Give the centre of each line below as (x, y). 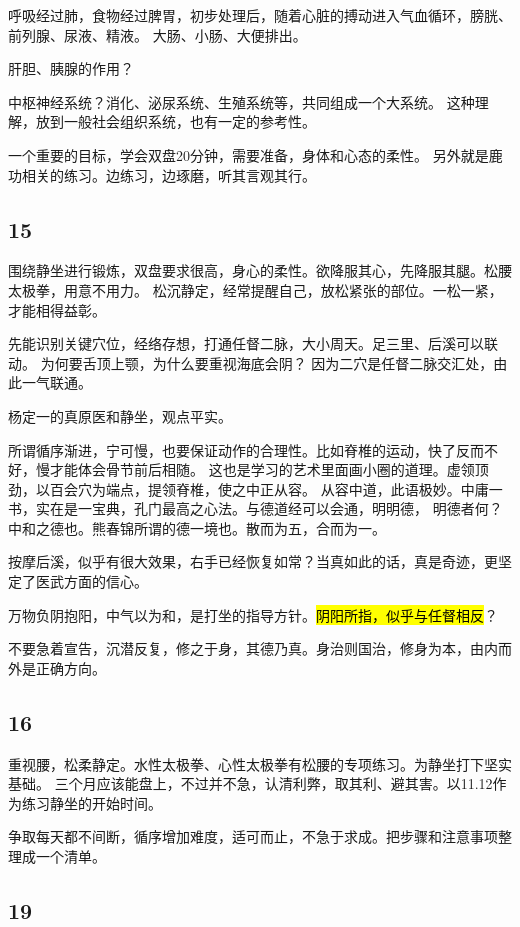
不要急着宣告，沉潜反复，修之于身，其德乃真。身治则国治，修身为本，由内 (253, 648)
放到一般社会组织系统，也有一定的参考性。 (175, 121)
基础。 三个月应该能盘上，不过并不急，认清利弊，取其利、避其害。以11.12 (250, 783)
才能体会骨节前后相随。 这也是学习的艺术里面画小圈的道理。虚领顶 (269, 469)
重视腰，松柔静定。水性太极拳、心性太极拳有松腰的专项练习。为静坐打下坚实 (260, 763)
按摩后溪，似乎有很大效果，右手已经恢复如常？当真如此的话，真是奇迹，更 (253, 561)
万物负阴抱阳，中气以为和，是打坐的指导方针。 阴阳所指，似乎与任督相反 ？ (253, 614)
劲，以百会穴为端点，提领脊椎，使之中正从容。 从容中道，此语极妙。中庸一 (255, 488)
